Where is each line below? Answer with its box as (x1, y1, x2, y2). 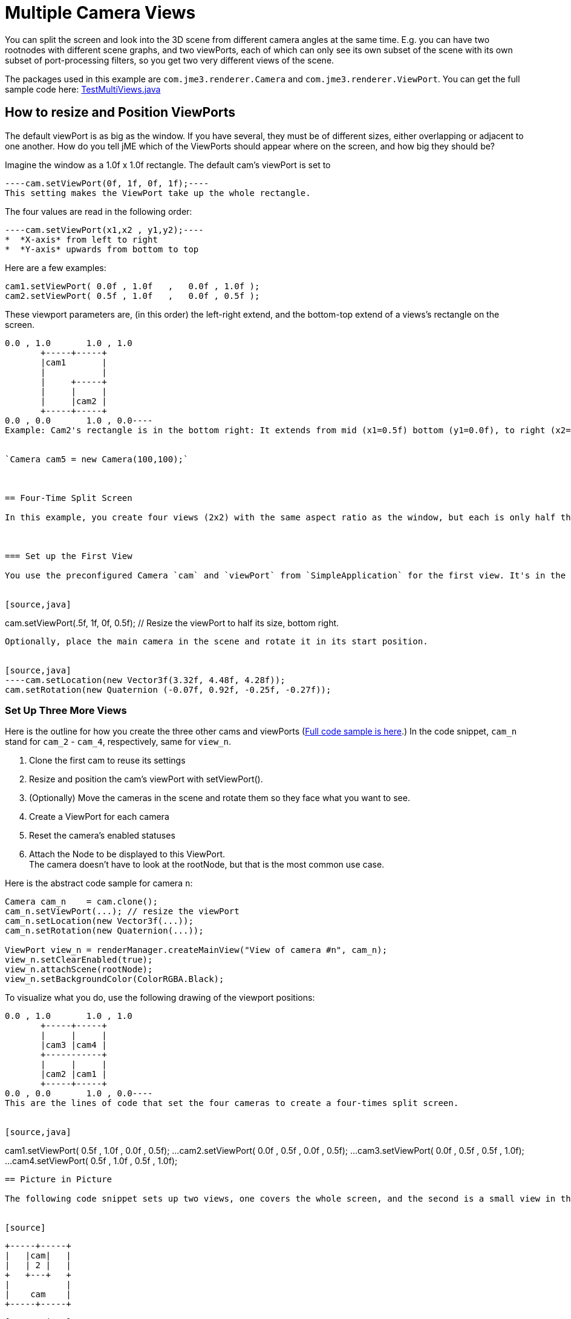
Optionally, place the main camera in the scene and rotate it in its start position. (5, 636, 428, 646)
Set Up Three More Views (5, 704, 127, 716)
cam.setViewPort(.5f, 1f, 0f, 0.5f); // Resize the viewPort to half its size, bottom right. (5, 617, 339, 628)
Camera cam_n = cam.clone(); (5, 897, 158, 907)
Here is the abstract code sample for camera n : (5, 878, 193, 889)
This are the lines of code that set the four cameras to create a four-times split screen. (5, 1098, 459, 1108)
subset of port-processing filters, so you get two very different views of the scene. (5, 54, 334, 65)
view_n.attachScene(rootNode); (5, 964, 153, 975)
